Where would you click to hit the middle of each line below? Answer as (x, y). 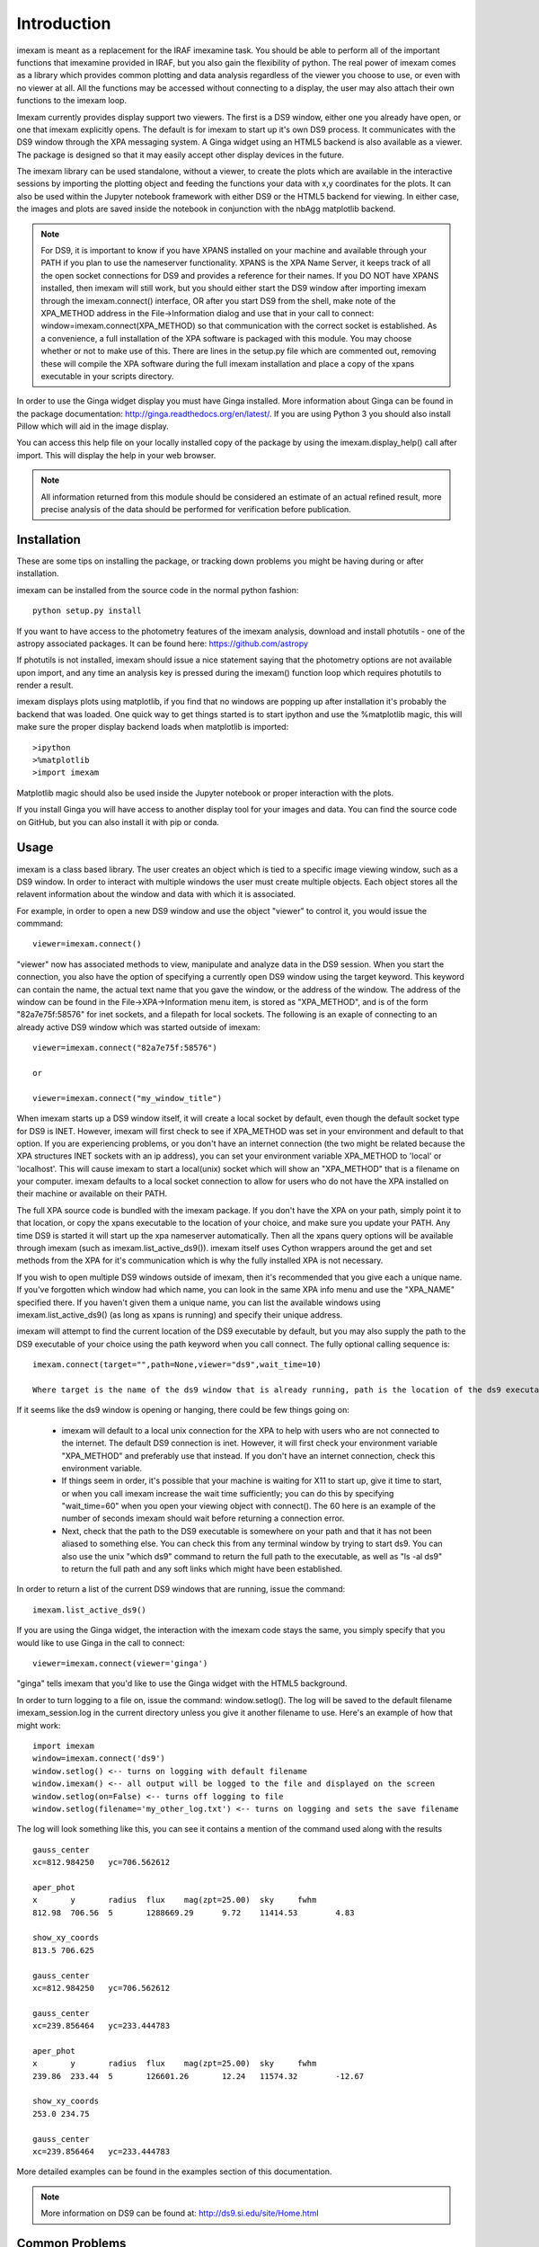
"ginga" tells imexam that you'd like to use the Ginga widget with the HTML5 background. (182, 1683)
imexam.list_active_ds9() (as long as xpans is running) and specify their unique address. (180, 1315)
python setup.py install (87, 611)
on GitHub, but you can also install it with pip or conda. (118, 822)
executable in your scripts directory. (107, 376)
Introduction (64, 23)
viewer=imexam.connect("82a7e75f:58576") (125, 1048)
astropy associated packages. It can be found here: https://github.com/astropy (163, 644)
